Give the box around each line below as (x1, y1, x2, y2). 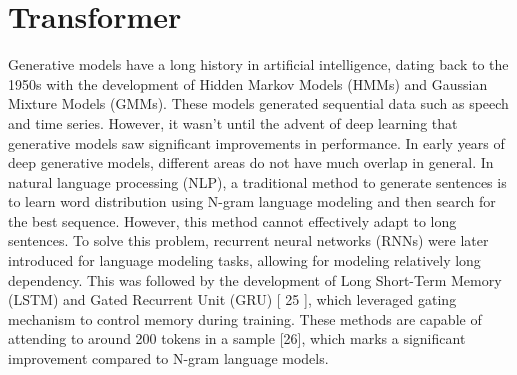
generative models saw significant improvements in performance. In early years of (8, 132, 505, 153)
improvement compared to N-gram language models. (8, 348, 329, 369)
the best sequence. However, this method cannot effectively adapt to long (8, 210, 457, 231)
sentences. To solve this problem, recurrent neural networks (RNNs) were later (8, 230, 489, 251)
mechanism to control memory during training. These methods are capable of (8, 308, 482, 329)
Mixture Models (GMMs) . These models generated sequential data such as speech (8, 93, 509, 114)
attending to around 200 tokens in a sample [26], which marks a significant (8, 328, 466, 349)
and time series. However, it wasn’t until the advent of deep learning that (8, 112, 458, 133)
